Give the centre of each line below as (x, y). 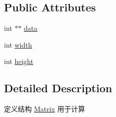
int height (19, 61)
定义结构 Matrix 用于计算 (45, 109)
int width (18, 44)
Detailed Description (58, 88)
